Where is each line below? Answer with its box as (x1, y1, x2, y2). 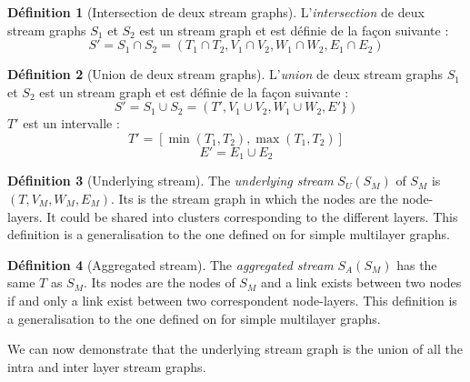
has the (396, 255, 437, 274)
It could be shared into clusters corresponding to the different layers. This (46, 206, 458, 226)
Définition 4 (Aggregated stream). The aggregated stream (7, 255, 334, 274)
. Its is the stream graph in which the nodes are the (110, 189, 398, 208)
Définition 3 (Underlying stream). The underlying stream (7, 171, 334, 190)
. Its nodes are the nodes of (83, 273, 235, 292)
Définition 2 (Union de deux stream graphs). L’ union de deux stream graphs (7, 65, 444, 84)
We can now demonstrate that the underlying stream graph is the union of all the (7, 339, 463, 358)
